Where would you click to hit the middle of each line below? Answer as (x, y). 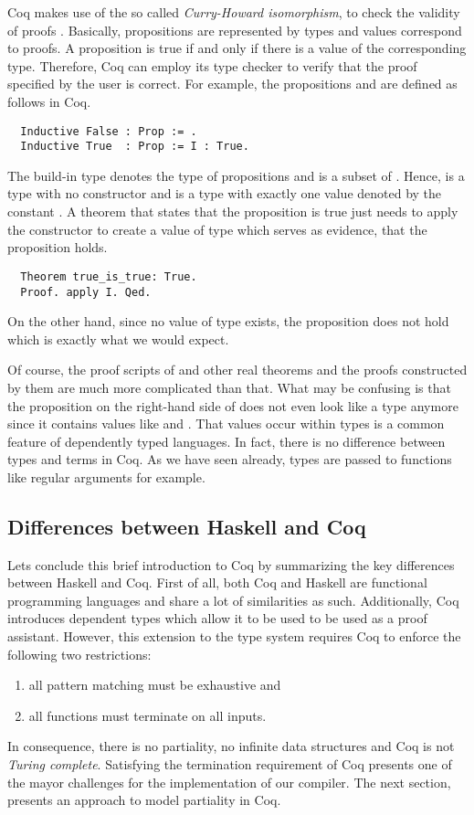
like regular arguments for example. (106, 476)
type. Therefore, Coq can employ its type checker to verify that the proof (212, 65)
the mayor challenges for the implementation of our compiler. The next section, (229, 782)
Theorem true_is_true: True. (109, 276)
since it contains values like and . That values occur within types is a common (226, 423)
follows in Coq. (49, 101)
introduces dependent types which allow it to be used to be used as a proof (217, 618)
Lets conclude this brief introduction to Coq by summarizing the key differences (231, 564)
